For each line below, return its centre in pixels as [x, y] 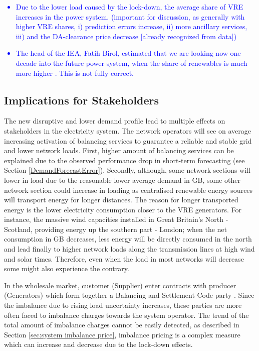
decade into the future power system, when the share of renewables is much [132, 63]
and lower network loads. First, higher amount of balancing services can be [119, 150]
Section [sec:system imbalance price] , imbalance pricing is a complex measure [122, 334]
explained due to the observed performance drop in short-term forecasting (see [124, 160]
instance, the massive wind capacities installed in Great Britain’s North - [116, 219]
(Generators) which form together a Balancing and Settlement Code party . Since [129, 295]
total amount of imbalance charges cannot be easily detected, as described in [122, 325]
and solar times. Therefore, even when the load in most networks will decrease [124, 258]
